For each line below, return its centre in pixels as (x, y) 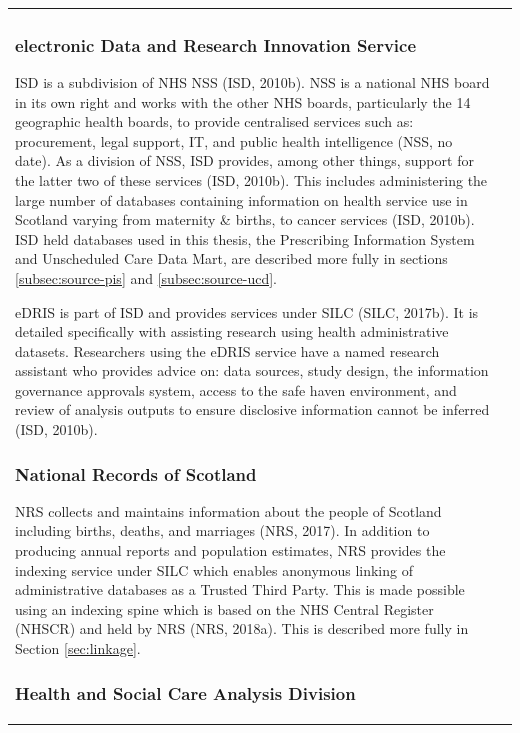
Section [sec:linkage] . (78, 648)
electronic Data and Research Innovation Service (216, 44)
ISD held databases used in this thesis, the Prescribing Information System (245, 238)
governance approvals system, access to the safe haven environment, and (236, 389)
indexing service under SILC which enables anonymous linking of (214, 569)
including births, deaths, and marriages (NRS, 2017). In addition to (222, 530)
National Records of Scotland (136, 473)
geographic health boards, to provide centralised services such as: (214, 121)
